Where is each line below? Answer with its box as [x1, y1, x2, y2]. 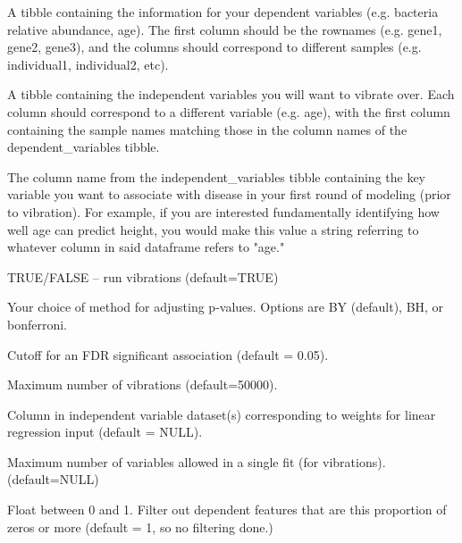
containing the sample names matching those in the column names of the [7, 120, 407, 138]
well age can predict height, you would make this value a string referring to [7, 220, 419, 238]
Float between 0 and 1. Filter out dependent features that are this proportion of [7, 500, 447, 519]
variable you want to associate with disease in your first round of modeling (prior [7, 185, 451, 204]
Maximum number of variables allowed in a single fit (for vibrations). [7, 452, 386, 471]
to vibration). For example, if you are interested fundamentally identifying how [7, 202, 440, 221]
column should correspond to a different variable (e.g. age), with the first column [7, 102, 450, 121]
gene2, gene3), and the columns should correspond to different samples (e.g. [7, 38, 422, 56]
